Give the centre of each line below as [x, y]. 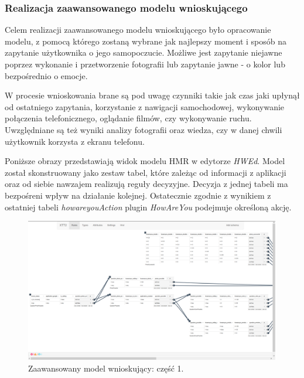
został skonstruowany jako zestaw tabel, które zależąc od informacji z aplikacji [146, 172]
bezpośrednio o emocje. [46, 75]
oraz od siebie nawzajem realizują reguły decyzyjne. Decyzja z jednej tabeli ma [146, 184]
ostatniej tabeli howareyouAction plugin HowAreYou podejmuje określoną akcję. [148, 207]
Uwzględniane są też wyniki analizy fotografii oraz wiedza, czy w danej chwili [144, 129]
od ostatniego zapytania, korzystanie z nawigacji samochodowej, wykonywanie [145, 106]
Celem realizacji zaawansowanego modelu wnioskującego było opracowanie [138, 30]
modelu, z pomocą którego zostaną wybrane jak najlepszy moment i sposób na [146, 41]
